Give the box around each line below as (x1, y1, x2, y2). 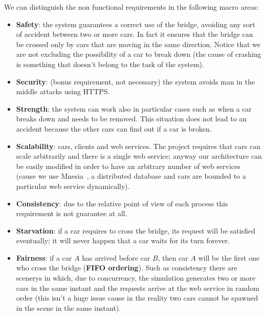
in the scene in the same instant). (16, 302, 121, 313)
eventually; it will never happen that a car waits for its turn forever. (16, 235, 230, 246)
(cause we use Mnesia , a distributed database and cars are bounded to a (16, 171, 246, 181)
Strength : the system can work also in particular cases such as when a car (16, 103, 252, 114)
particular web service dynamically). (16, 180, 130, 191)
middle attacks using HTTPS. (16, 86, 110, 97)
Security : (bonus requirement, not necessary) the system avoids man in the (16, 76, 255, 87)
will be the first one (198, 252, 260, 263)
